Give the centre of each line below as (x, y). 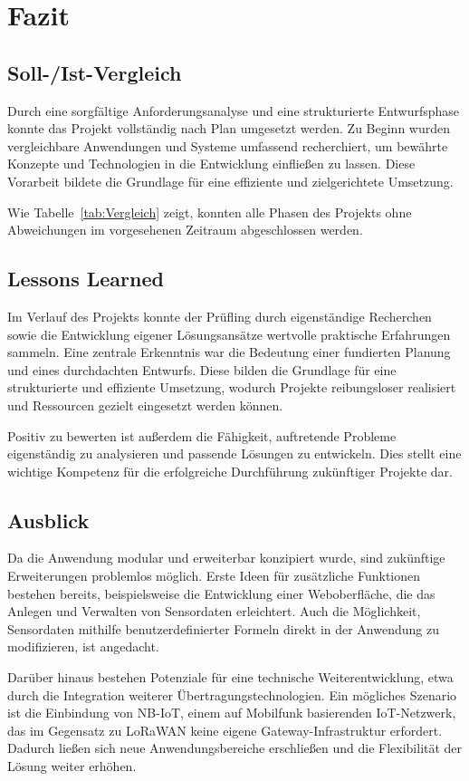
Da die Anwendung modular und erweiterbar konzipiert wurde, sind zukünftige (226, 558)
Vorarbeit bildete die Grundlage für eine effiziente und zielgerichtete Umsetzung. (230, 181)
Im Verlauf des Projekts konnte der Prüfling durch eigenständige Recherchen (220, 316)
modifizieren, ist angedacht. (83, 646)
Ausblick (48, 520)
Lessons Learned (86, 279)
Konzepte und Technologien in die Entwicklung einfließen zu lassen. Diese (211, 164)
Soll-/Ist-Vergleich (95, 72)
